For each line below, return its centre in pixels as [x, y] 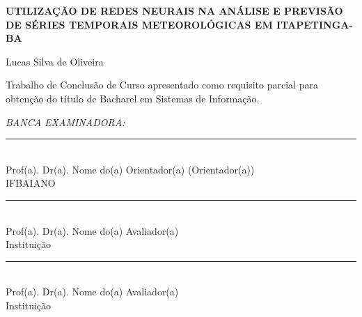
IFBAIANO [31, 183]
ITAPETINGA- [315, 24]
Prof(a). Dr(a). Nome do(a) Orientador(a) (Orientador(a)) [130, 169]
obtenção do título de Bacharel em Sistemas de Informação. [133, 98]
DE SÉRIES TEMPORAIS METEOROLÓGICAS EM [139, 24]
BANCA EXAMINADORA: [65, 122]
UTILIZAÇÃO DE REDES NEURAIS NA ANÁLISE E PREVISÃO [174, 10]
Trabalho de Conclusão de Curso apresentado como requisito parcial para [162, 85]
